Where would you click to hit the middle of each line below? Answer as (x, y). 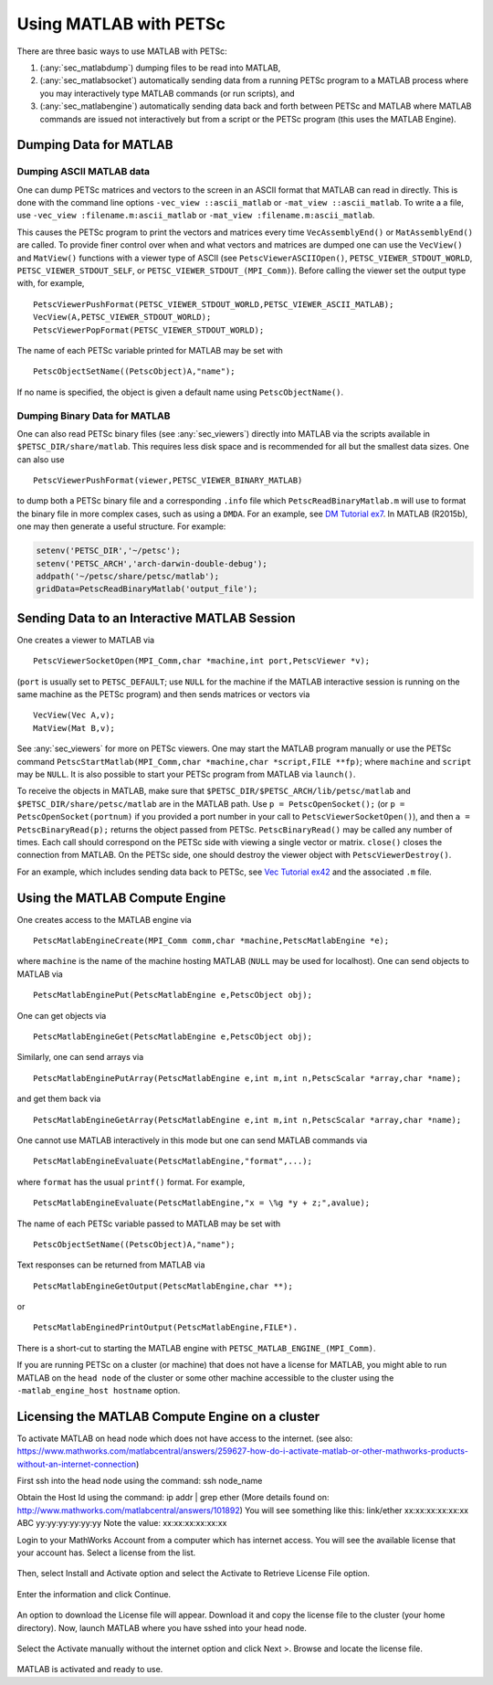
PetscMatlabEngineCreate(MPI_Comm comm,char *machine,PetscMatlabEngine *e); (211, 941)
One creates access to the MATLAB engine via (104, 919)
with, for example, (51, 283)
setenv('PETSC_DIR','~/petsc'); (109, 551)
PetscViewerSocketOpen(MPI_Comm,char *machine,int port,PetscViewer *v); (202, 661)
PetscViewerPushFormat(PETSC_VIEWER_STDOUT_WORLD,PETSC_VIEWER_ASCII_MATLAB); (214, 304)
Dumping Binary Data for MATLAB (94, 416)
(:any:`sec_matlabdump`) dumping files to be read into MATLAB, (160, 68)
